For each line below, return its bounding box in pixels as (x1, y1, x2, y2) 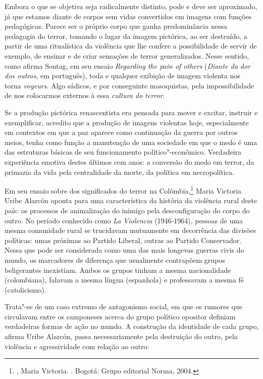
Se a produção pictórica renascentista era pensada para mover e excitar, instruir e (5, 107, 258, 117)
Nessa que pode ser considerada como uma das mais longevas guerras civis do (5, 245, 244, 255)
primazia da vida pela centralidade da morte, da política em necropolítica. (5, 166, 234, 177)
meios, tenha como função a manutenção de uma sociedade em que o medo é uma (5, 136, 257, 147)
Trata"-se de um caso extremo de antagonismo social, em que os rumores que (5, 301, 242, 312)
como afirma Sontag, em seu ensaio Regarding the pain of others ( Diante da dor (5, 60, 251, 71)
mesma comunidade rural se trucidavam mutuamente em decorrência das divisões (5, 225, 256, 235)
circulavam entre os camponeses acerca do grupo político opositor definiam (5, 311, 236, 321)
